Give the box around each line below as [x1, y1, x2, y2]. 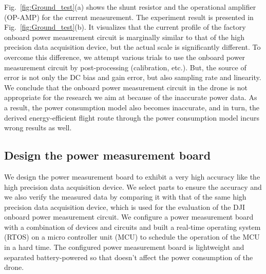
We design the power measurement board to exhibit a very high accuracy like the [4, 171, 260, 182]
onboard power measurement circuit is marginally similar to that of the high [4, 31, 244, 42]
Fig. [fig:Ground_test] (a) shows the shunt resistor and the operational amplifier [4, 2, 256, 12]
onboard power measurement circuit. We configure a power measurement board [4, 211, 254, 222]
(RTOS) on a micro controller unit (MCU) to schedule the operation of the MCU [4, 231, 260, 242]
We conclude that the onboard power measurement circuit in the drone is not [4, 82, 248, 92]
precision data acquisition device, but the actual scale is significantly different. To [4, 42, 261, 52]
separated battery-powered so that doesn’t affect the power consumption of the [4, 251, 253, 262]
